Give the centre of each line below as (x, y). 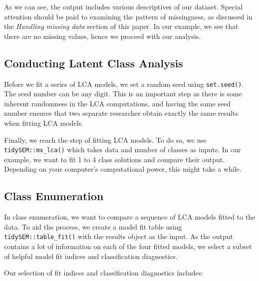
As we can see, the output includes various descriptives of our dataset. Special (123, 6)
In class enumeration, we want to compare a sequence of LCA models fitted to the (130, 217)
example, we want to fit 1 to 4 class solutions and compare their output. (115, 159)
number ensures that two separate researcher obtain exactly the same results (121, 113)
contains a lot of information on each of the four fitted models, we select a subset (128, 246)
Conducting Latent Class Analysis (94, 63)
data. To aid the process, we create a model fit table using (93, 226)
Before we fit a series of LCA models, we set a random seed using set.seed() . (124, 84)
